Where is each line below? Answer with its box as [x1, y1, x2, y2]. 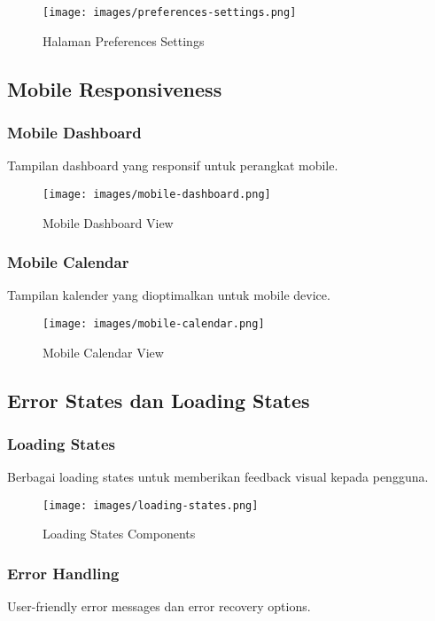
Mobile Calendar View [43, 342, 164, 361]
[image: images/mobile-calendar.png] [43, 317, 265, 330]
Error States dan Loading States [7, 386, 310, 413]
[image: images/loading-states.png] [43, 499, 259, 512]
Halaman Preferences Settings [43, 31, 205, 50]
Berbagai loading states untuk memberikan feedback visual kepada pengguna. [7, 468, 429, 486]
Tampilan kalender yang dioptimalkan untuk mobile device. [7, 286, 330, 304]
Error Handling [7, 562, 120, 584]
